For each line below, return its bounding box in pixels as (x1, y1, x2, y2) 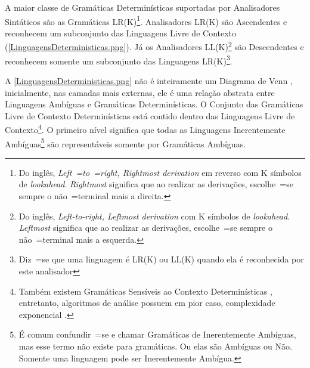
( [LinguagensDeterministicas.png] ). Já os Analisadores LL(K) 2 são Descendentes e (5, 39, 304, 53)
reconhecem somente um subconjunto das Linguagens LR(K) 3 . (5, 52, 232, 67)
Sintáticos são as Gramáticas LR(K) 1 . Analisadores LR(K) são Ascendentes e (5, 13, 287, 27)
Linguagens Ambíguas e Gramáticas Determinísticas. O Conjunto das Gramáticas (5, 98, 303, 110)
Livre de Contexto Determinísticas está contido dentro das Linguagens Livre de (5, 109, 295, 122)
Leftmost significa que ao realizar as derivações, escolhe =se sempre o (18, 221, 272, 234)
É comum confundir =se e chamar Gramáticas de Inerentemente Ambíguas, (18, 328, 296, 341)
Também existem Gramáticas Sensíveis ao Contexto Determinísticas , (18, 284, 272, 297)
